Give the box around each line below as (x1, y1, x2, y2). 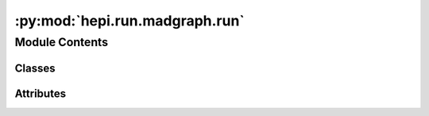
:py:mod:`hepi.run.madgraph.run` (14, 12, 245, 29)
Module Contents (14, 35, 109, 49)
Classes (14, 61, 56, 75)
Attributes (14, 87, 67, 100)
